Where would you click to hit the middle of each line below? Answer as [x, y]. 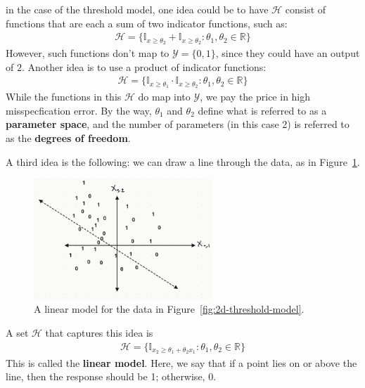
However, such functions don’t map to [88, 53]
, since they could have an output [288, 53]
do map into [164, 97]
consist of [306, 9]
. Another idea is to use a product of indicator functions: [144, 66]
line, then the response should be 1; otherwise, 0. [111, 376]
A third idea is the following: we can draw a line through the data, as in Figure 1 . [183, 161]
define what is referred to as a [262, 110]
